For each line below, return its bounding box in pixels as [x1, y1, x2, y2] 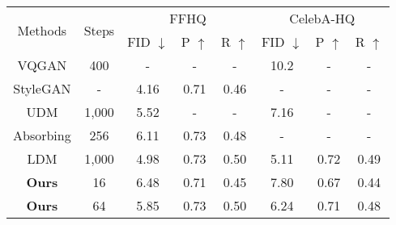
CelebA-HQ [289, 9, 356, 27]
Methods [17, 20, 67, 40]
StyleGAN [13, 79, 71, 98]
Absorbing [13, 126, 71, 144]
